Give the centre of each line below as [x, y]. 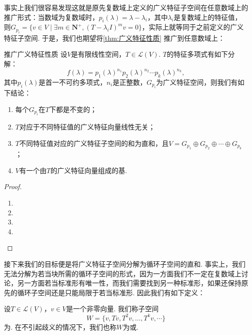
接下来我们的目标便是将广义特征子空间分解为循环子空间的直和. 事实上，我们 [125, 264]
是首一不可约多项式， [72, 82]
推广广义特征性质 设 [36, 54]
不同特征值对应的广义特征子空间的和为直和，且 [94, 143]
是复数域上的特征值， [208, 17]
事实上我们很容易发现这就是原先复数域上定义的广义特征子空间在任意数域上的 [126, 7]
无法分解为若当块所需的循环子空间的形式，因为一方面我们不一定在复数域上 [123, 273]
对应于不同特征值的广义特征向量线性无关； [87, 127]
